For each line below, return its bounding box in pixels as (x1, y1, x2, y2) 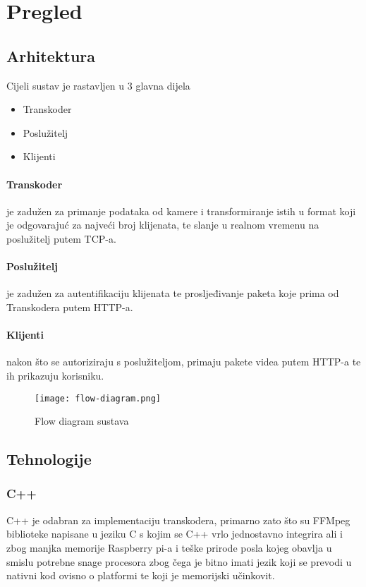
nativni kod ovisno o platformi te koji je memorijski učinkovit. (6, 568, 275, 583)
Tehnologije (6, 448, 92, 470)
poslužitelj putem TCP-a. (6, 231, 116, 246)
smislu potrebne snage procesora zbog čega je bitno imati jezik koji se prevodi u (6, 554, 352, 569)
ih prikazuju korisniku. (6, 368, 104, 382)
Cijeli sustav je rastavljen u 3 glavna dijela (6, 78, 190, 92)
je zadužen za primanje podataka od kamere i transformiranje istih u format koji (6, 203, 356, 218)
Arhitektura (6, 44, 96, 66)
